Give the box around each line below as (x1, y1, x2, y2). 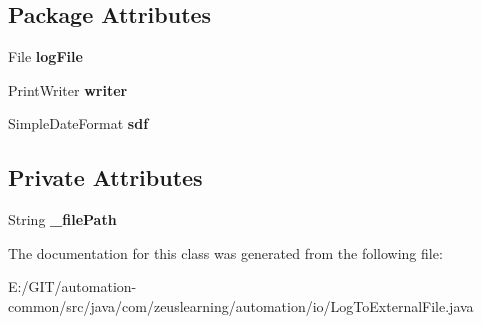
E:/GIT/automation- (8, 276, 137, 297)
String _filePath (8, 209, 117, 230)
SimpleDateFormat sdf (8, 113, 149, 134)
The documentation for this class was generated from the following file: (8, 242, 443, 263)
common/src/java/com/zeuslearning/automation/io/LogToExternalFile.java (8, 295, 474, 316)
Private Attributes (8, 162, 203, 193)
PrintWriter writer (8, 79, 128, 100)
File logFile (8, 46, 83, 67)
